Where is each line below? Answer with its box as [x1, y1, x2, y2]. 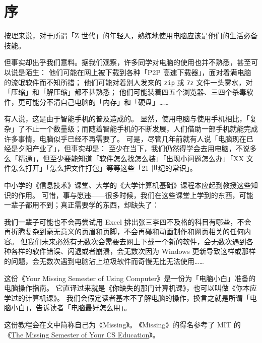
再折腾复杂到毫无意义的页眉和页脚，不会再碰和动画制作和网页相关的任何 [4, 226, 244, 237]
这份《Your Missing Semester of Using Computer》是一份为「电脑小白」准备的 [4, 272, 256, 283]
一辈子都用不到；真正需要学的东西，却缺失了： [4, 199, 159, 210]
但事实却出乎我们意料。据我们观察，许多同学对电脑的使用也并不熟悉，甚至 [4, 57, 251, 67]
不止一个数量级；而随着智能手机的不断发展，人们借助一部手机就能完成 [25, 123, 258, 133]
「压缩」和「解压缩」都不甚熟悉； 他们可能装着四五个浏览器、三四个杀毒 [4, 87, 246, 97]
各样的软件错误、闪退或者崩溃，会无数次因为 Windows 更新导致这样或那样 [11, 246, 256, 256]
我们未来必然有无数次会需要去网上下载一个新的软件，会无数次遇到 [27, 236, 246, 246]
